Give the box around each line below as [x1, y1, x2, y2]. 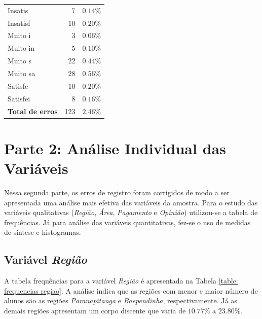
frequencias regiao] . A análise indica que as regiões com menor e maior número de [4, 285, 258, 296]
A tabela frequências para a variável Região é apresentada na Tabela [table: [4, 275, 238, 286]
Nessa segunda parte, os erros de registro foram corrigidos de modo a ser [4, 187, 230, 197]
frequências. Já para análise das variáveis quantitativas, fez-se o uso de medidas [4, 217, 251, 227]
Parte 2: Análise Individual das [4, 137, 226, 158]
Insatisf [8, 17, 30, 28]
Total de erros [8, 105, 58, 116]
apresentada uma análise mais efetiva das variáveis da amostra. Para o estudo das [4, 197, 258, 207]
